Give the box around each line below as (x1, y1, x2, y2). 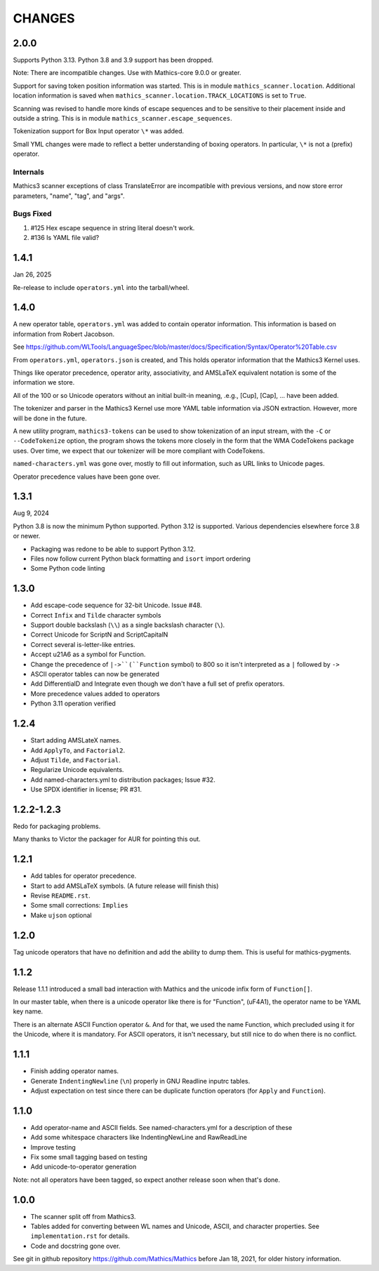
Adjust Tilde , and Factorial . (30, 755, 121, 764)
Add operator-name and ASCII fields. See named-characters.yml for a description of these (30, 1123, 293, 1131)
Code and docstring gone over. (30, 1242, 121, 1250)
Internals (13, 167, 45, 177)
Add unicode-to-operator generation (30, 1162, 137, 1171)
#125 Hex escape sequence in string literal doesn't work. (30, 223, 195, 232)
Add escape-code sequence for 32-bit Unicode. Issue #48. (30, 601, 203, 610)
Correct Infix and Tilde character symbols (30, 611, 161, 619)
